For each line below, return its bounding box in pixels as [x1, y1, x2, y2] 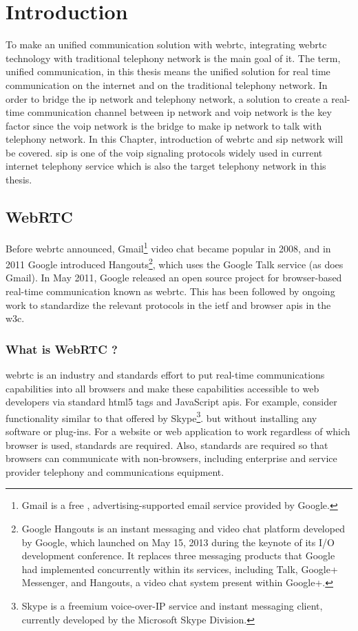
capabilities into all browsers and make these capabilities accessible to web [6, 381, 319, 395]
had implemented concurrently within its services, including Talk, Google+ [21, 561, 338, 576]
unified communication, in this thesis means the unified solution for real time [6, 64, 330, 79]
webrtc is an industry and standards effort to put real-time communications [6, 367, 325, 381]
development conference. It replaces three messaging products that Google [21, 548, 335, 563]
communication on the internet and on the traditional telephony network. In [6, 77, 328, 92]
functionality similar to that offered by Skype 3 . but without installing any [6, 408, 317, 425]
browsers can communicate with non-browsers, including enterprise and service [6, 451, 337, 465]
